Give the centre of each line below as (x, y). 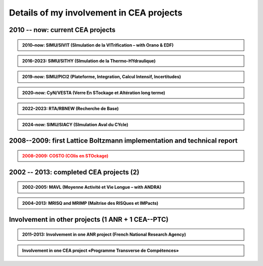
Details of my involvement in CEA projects (96, 13)
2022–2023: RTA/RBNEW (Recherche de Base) (70, 109)
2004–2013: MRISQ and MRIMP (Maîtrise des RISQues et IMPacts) (90, 203)
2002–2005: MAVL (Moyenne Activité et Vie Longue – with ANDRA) (92, 187)
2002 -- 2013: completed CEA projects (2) (74, 172)
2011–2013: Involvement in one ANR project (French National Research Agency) (104, 234)
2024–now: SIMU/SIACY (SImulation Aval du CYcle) (75, 124)
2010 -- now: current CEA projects (62, 30)
